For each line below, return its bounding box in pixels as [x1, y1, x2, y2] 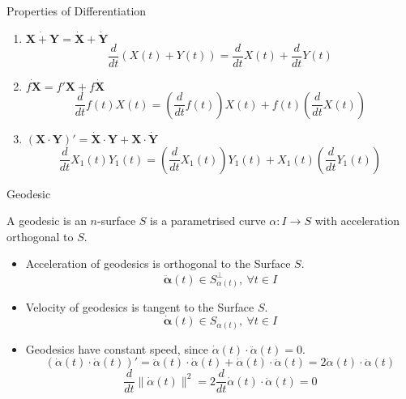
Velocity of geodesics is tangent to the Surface [25, 299, 254, 316]
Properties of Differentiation [6, 2, 147, 19]
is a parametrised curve [150, 212, 266, 229]
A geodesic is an [6, 212, 87, 229]
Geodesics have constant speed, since [25, 340, 209, 357]
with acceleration [314, 212, 400, 229]
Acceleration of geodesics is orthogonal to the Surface [25, 255, 291, 272]
